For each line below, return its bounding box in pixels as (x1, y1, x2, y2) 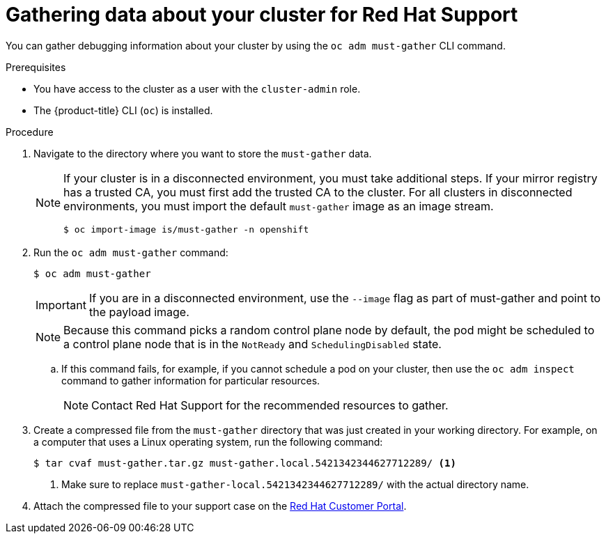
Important (36, 297, 86, 312)
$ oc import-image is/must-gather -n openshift (63, 224, 309, 235)
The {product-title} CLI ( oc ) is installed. (33, 104, 213, 116)
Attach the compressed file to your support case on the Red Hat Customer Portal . (33, 499, 407, 512)
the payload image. (88, 304, 189, 319)
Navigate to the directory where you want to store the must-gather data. (33, 147, 372, 159)
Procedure (6, 125, 54, 138)
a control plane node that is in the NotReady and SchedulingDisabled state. (63, 336, 442, 351)
